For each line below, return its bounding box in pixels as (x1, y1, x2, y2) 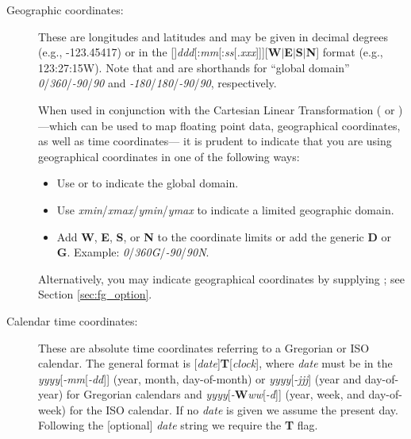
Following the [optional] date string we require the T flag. (38, 417, 318, 433)
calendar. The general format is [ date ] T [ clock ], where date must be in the (38, 355, 393, 372)
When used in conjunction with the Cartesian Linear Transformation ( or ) (38, 101, 403, 117)
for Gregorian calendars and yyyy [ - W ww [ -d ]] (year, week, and (66, 386, 365, 402)
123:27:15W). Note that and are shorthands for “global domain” (38, 59, 350, 75)
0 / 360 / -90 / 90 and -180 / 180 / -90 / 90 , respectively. (38, 75, 277, 91)
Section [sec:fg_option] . (38, 286, 152, 302)
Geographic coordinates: (6, 2, 124, 17)
